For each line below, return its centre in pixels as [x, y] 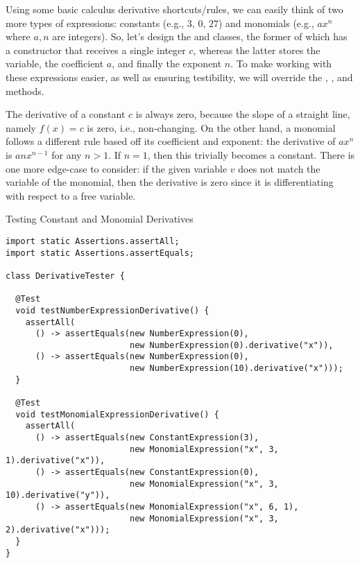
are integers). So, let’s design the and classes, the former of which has [200, 36]
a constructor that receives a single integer [96, 50]
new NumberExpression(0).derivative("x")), [231, 345]
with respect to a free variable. [71, 195]
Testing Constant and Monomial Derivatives [100, 219]
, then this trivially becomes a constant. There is [251, 154]
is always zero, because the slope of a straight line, [243, 114]
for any [67, 154]
